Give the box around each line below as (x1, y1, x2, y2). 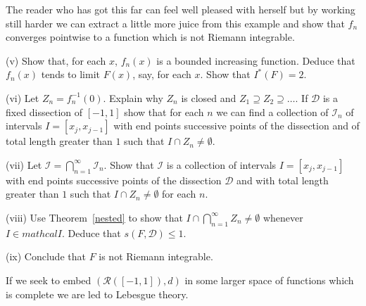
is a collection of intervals (166, 157, 277, 172)
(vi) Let (6, 90, 39, 105)
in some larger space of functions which (184, 272, 354, 287)
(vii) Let (6, 157, 42, 172)
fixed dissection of (6, 104, 83, 119)
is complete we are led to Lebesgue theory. (6, 286, 189, 301)
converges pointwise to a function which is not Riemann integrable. (6, 30, 295, 44)
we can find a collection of (216, 104, 329, 119)
